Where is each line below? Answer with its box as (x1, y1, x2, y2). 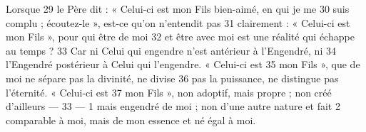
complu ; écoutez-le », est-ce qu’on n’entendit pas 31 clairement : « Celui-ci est (6, 15, 350, 30)
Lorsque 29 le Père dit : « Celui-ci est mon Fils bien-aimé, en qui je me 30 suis (6, 1, 350, 16)
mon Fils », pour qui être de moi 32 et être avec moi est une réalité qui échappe (6, 29, 355, 44)
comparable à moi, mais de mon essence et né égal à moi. (6, 112, 256, 127)
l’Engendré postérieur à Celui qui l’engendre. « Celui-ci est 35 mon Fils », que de (6, 57, 360, 72)
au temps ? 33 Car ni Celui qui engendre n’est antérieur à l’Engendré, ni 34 (6, 43, 336, 57)
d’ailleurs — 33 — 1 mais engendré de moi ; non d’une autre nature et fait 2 (6, 99, 340, 114)
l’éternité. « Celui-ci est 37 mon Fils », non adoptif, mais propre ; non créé (6, 84, 332, 99)
